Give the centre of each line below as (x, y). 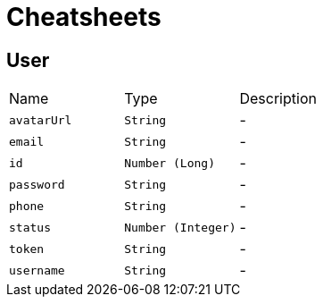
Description (278, 99)
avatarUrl (41, 120)
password (37, 184)
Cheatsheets (84, 17)
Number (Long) (170, 163)
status (30, 227)
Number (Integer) (180, 227)
